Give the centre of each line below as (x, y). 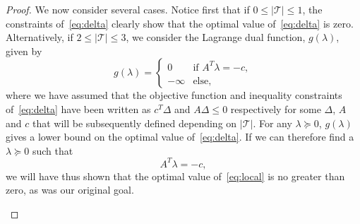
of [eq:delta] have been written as (78, 108)
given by (24, 51)
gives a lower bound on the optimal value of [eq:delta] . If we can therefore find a (180, 137)
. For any (272, 123)
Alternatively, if (40, 37)
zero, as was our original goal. (70, 190)
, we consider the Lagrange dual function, (216, 37)
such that (53, 150)
